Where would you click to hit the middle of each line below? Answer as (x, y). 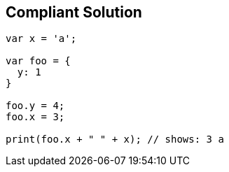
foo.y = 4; (35, 106)
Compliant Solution (74, 12)
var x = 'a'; (41, 39)
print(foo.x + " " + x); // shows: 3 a (115, 139)
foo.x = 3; (35, 117)
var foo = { (38, 61)
